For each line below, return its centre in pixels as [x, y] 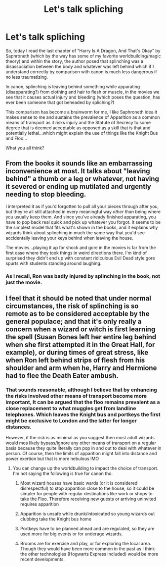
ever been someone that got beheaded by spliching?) [60, 102]
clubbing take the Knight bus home [56, 519]
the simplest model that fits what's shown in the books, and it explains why [82, 227]
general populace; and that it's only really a [74, 322]
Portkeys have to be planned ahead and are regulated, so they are [87, 529]
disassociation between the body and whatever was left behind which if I [80, 66]
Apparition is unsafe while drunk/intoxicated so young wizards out [87, 514]
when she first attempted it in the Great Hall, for [80, 345]
